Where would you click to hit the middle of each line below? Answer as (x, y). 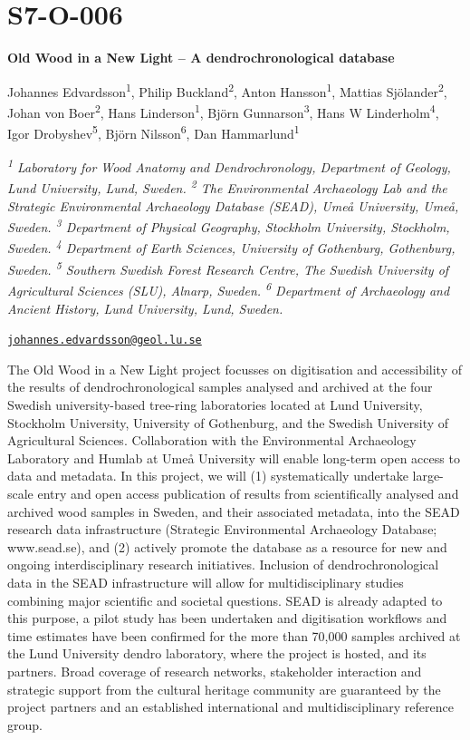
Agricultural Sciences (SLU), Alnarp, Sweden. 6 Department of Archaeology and (229, 289)
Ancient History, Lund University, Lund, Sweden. (145, 308)
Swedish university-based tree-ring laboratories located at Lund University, (215, 404)
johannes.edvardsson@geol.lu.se (105, 341)
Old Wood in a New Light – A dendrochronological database (201, 58)
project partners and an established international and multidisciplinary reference (230, 707)
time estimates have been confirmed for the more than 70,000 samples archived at (234, 635)
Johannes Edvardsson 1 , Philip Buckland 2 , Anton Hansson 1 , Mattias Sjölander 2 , (227, 90)
